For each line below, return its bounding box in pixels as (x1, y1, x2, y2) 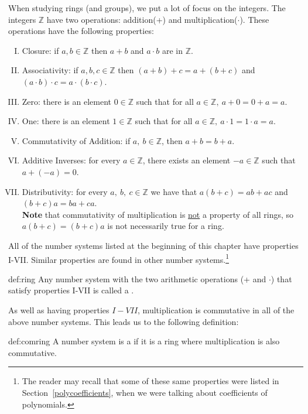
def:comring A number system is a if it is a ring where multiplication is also (8, 335, 280, 347)
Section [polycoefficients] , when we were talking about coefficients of (22, 386, 268, 398)
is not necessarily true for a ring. (107, 220, 224, 232)
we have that (150, 185, 197, 197)
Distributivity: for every (22, 185, 108, 197)
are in (162, 44, 183, 56)
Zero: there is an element (22, 95, 111, 107)
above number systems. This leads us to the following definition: (8, 315, 239, 327)
